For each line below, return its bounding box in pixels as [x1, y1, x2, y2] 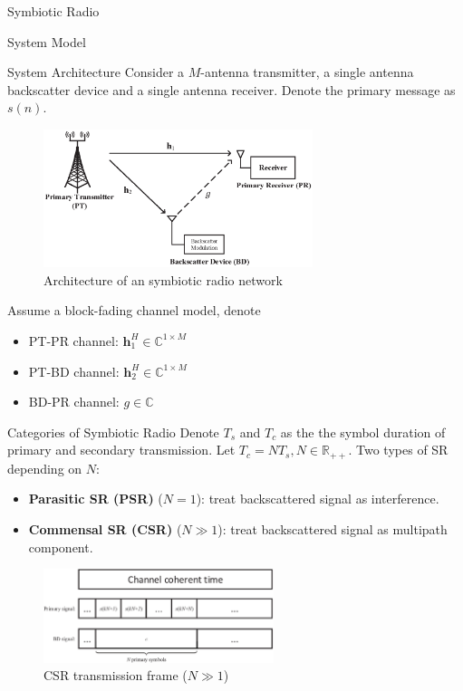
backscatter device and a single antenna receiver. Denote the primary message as [7, 80, 456, 99]
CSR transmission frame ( [43, 666, 188, 685]
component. [28, 537, 93, 556]
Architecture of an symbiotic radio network [43, 270, 283, 289]
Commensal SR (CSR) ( [28, 519, 182, 538]
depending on [7, 458, 82, 477]
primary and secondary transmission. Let [7, 440, 236, 459]
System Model [7, 32, 86, 51]
